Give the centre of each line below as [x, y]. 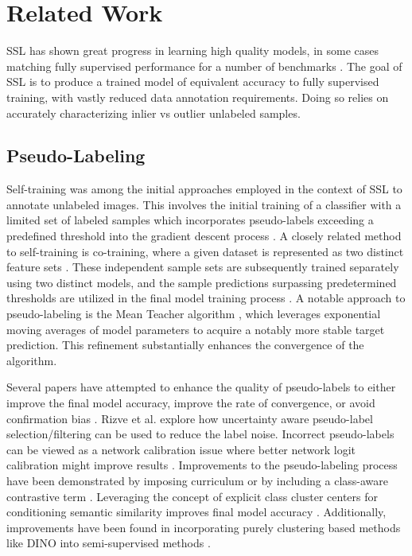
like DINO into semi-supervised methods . [109, 543]
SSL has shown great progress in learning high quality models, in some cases [193, 51]
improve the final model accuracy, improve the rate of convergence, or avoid [191, 403]
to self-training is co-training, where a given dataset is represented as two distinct [205, 251]
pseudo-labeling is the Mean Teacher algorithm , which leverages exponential [194, 314]
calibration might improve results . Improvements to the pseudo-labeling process [202, 465]
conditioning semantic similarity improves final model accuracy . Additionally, [196, 512]
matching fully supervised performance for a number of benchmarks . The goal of [204, 66]
